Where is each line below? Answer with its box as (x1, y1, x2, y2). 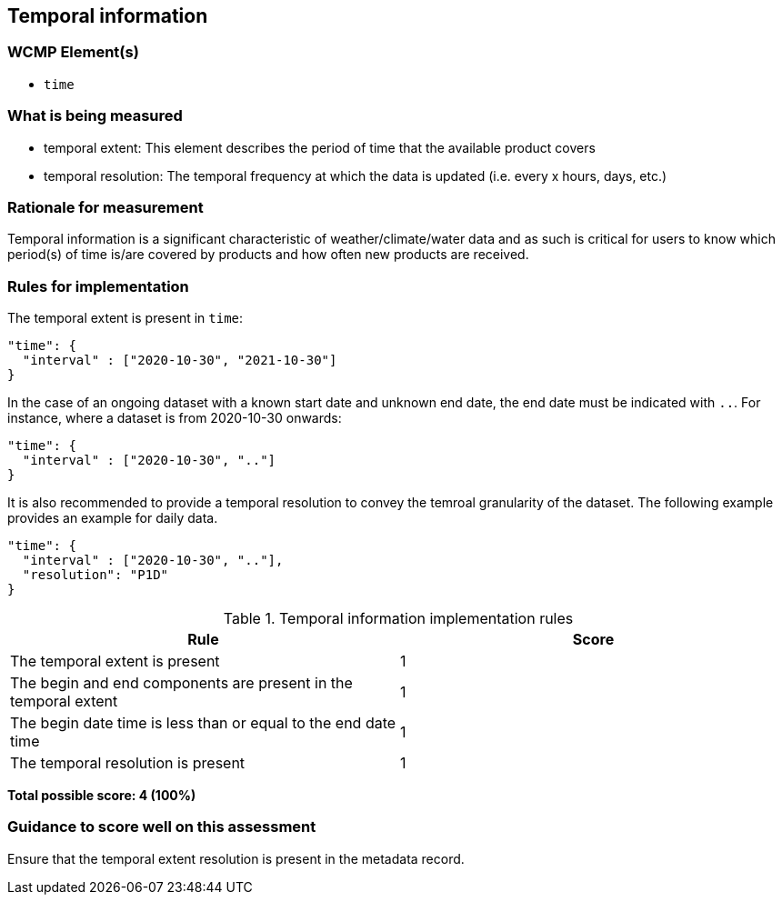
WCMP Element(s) (7, 43, 139, 62)
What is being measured (7, 106, 183, 125)
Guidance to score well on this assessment (7, 817, 316, 837)
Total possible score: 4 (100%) (7, 787, 196, 804)
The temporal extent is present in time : (7, 310, 244, 326)
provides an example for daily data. (7, 510, 218, 526)
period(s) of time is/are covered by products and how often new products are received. (7, 246, 529, 263)
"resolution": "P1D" (22, 567, 169, 583)
